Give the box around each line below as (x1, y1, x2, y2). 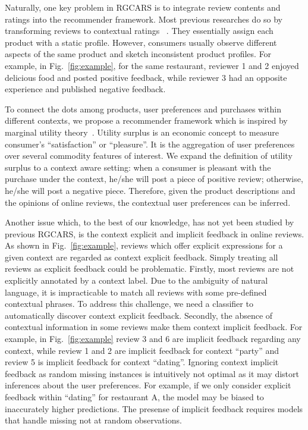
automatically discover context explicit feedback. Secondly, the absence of (5, 309, 273, 321)
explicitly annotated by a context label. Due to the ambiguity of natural (5, 274, 268, 287)
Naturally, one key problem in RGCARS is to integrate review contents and (5, 1, 281, 13)
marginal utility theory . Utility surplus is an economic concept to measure (5, 125, 279, 138)
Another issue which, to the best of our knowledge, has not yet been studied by (5, 216, 294, 228)
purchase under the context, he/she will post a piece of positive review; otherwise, (5, 172, 303, 185)
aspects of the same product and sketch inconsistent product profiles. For (5, 48, 272, 60)
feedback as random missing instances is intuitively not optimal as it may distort (5, 367, 299, 379)
